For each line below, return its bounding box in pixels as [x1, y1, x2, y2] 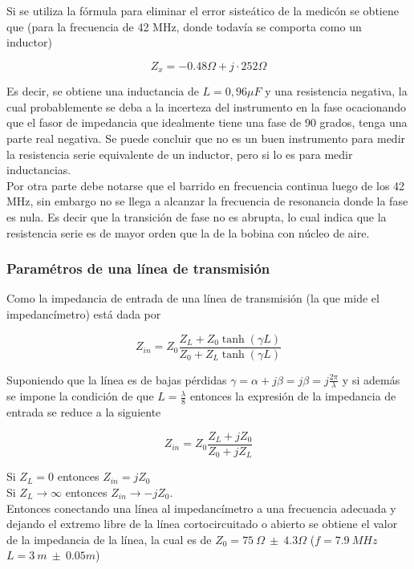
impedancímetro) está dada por [6, 305, 161, 322]
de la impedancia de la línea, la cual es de [6, 530, 212, 547]
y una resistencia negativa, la [265, 83, 408, 100]
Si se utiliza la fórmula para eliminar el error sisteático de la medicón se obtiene [6, 2, 399, 18]
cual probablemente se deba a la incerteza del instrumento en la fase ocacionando [6, 98, 407, 115]
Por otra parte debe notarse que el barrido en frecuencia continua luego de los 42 [6, 177, 405, 193]
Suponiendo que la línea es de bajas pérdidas [6, 371, 227, 388]
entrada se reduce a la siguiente [6, 404, 161, 421]
